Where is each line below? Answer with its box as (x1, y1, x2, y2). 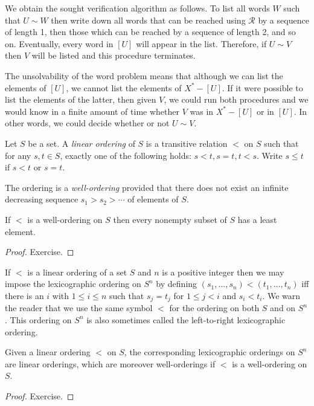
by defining (156, 277, 197, 290)
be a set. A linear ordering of (28, 137, 135, 149)
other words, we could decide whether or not (5, 117, 170, 129)
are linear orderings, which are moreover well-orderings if (5, 357, 216, 370)
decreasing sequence (5, 193, 78, 205)
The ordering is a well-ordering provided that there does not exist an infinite (5, 181, 289, 193)
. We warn (262, 289, 301, 301)
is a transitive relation (146, 137, 228, 149)
